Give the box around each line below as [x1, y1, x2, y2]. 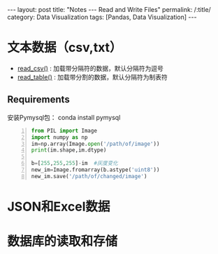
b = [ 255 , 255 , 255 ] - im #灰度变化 [31, 160, 119, 167]
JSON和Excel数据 [7, 199, 110, 215]
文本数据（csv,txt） [7, 40, 122, 55]
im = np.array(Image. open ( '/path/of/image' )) [31, 140, 160, 147]
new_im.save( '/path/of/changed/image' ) [31, 173, 147, 180]
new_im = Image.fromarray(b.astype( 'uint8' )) [31, 166, 160, 173]
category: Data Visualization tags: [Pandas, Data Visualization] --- [7, 13, 197, 21]
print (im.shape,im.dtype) [31, 147, 107, 154]
